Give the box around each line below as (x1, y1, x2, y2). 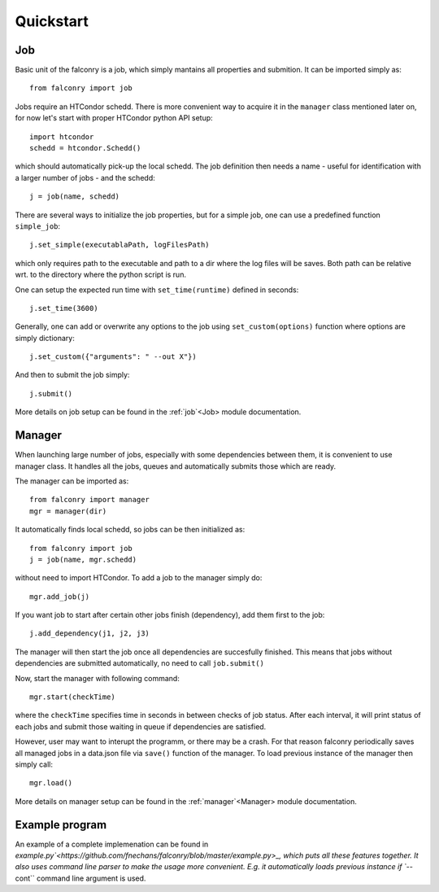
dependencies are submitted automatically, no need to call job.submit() (15, 658, 264, 668)
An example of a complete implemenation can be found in (15, 839, 209, 849)
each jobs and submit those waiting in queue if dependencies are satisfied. (15, 721, 267, 732)
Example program (15, 818, 107, 832)
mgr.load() (29, 778, 73, 788)
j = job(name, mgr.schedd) (29, 554, 137, 564)
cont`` (15, 873, 36, 883)
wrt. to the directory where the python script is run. (15, 269, 187, 280)
